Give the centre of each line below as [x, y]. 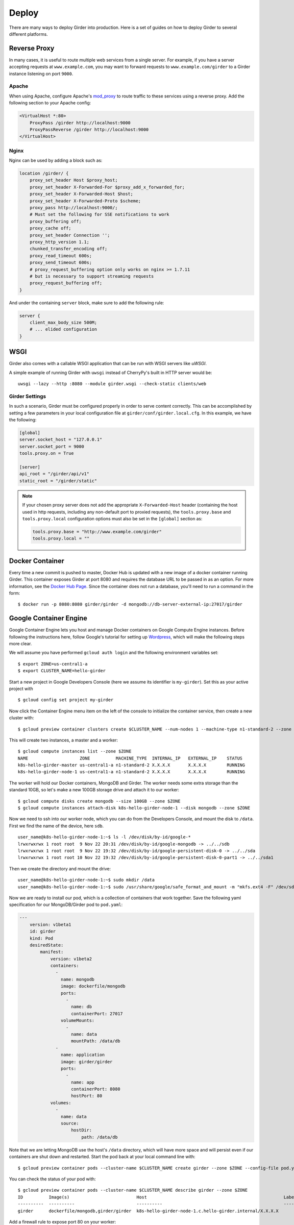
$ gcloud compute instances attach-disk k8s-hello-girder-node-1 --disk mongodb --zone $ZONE [134, 808]
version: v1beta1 [50, 924]
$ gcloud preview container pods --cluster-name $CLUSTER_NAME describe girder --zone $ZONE [133, 1190]
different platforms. [28, 34]
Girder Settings [27, 396]
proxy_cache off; [50, 228]
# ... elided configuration [63, 329]
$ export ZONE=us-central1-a [53, 664]
